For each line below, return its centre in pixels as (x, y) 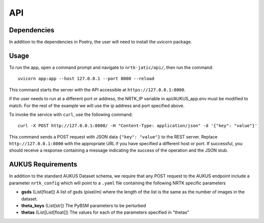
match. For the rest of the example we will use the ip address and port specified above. (97, 106)
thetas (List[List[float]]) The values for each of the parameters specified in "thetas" (105, 212)
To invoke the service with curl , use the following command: (71, 114)
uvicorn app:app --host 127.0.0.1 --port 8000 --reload (86, 79)
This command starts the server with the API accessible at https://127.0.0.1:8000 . (97, 89)
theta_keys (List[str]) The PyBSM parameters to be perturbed (84, 205)
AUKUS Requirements (43, 165)
